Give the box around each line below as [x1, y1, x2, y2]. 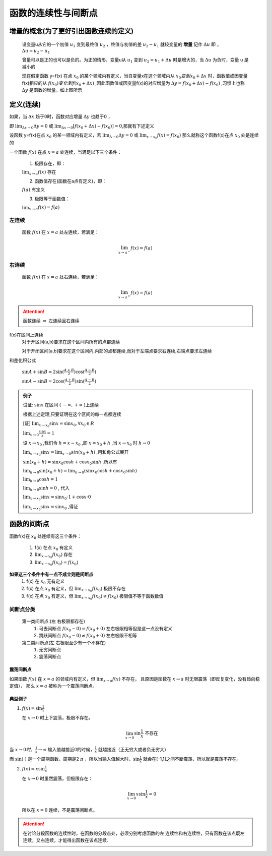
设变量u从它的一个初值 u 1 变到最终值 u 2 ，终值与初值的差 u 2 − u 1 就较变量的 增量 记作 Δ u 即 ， [22, 41, 222, 48]
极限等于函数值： [34, 196, 70, 202]
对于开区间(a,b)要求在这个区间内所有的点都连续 [22, 339, 120, 345]
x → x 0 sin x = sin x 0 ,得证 [30, 503, 78, 511]
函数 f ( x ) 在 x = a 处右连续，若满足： [22, 274, 99, 280]
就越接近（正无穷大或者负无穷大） [98, 746, 169, 752]
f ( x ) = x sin [22, 766, 45, 771]
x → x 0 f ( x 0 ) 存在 [41, 552, 73, 560]
